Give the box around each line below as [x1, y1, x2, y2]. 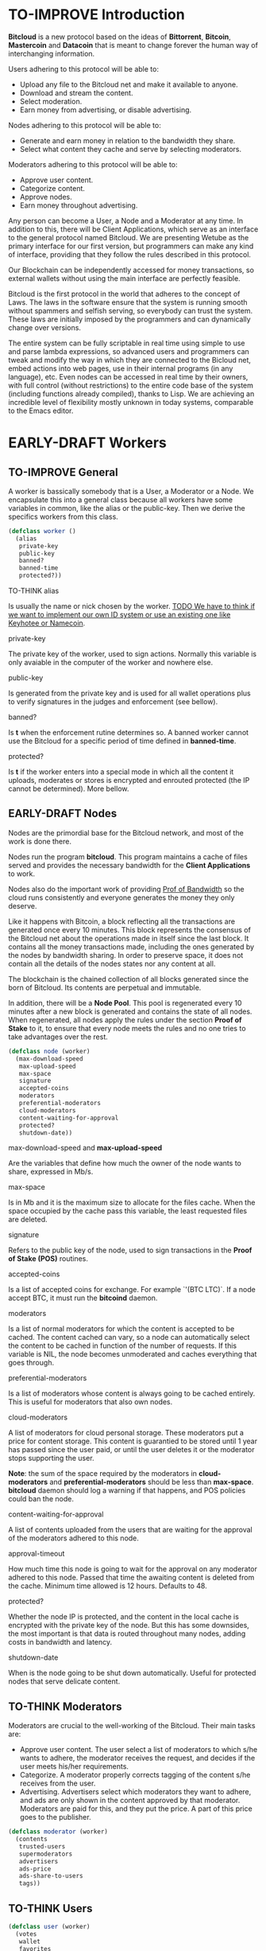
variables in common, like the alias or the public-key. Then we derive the [8, 503, 245, 512]
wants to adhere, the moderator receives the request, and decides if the [19, 1753, 256, 1763]
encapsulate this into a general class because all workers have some [8, 495, 233, 504]
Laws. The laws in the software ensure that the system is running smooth [8, 297, 248, 307]
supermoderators [18, 1850, 73, 1858]
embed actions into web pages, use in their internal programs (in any [8, 364, 233, 373]
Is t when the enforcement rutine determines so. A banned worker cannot [8, 728, 249, 738]
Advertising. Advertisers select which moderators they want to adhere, [19, 1787, 252, 1797]
